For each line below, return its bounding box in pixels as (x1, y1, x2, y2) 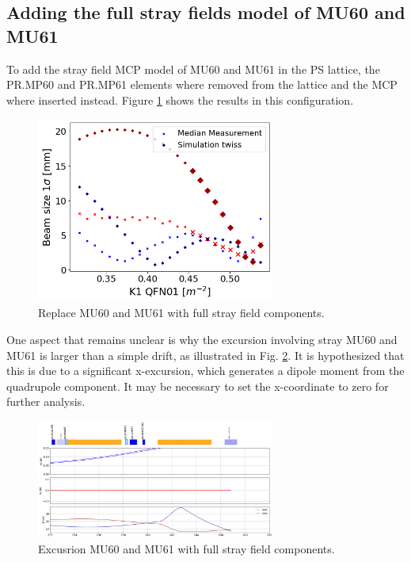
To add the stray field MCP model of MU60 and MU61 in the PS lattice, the (6, 60, 380, 77)
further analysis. (6, 393, 86, 410)
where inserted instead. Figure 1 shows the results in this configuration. (6, 91, 354, 108)
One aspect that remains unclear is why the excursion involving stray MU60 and (6, 331, 398, 347)
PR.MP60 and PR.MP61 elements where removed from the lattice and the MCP (6, 76, 398, 93)
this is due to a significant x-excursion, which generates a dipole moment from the (6, 362, 405, 379)
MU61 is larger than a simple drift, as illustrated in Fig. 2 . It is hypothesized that (6, 346, 405, 363)
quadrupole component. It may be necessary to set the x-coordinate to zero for (6, 377, 389, 394)
